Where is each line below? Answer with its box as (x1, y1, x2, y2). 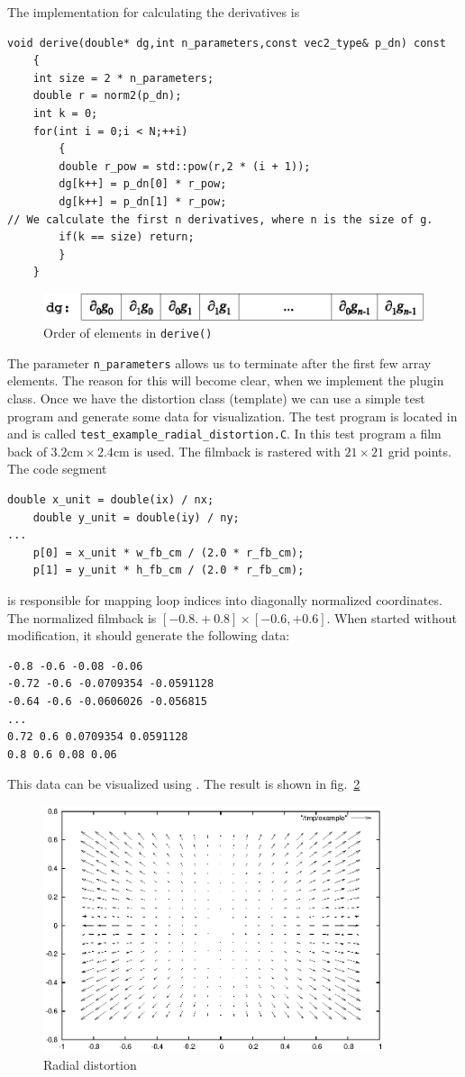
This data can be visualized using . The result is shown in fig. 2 (7, 774, 360, 793)
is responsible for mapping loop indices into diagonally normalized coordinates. (7, 591, 442, 610)
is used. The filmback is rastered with (133, 441, 341, 460)
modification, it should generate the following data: (7, 626, 290, 645)
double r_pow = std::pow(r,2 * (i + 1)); (59, 159, 311, 173)
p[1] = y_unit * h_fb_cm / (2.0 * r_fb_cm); (32, 564, 305, 577)
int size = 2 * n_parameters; (32, 71, 214, 85)
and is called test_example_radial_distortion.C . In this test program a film (7, 424, 442, 443)
